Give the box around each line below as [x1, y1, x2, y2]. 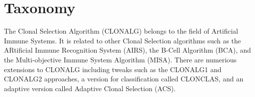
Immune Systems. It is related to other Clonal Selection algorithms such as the [4, 35, 241, 45]
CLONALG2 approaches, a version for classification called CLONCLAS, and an [4, 74, 244, 84]
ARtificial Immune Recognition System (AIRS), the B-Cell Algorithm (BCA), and [4, 45, 251, 55]
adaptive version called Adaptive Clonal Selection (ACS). [4, 83, 176, 93]
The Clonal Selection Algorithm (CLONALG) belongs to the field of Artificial [4, 26, 238, 36]
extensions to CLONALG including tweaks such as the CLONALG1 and [4, 64, 222, 74]
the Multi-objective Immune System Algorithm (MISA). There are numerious [4, 54, 237, 64]
